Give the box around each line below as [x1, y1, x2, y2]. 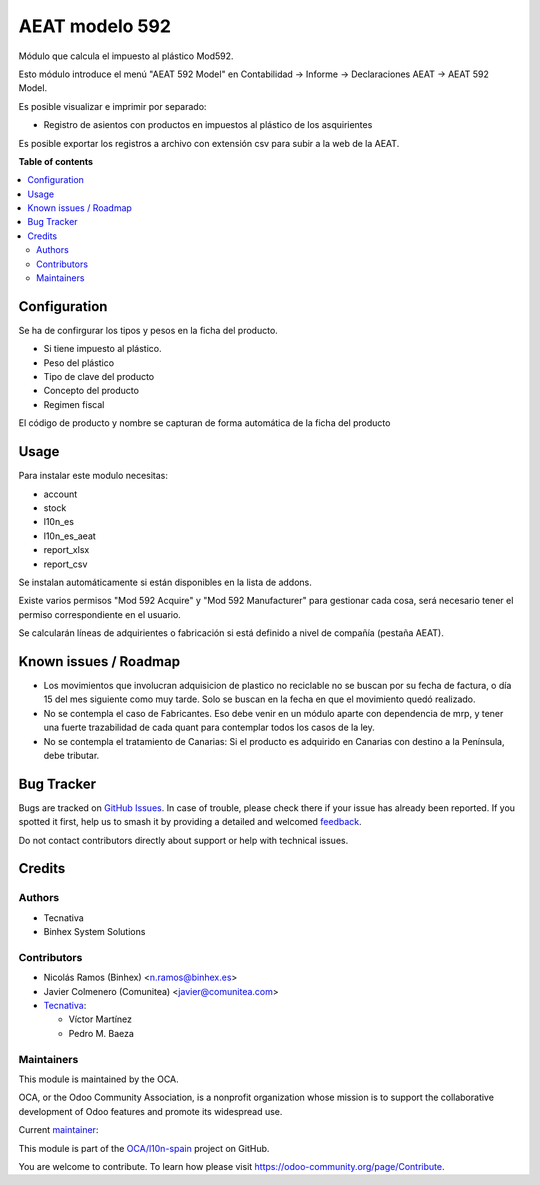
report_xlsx [43, 544, 90, 556]
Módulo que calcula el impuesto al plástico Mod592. [18, 50, 234, 62]
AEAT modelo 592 [18, 15, 172, 37]
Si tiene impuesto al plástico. [43, 343, 162, 355]
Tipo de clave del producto [43, 371, 155, 383]
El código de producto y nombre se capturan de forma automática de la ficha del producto [18, 417, 391, 429]
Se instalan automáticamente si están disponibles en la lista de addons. [18, 576, 312, 588]
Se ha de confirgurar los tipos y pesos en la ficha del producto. [18, 324, 279, 336]
